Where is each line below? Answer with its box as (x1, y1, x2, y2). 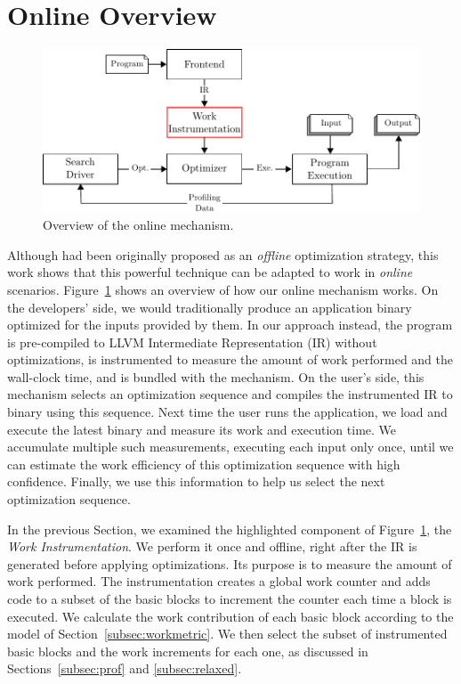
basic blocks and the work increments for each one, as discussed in (7, 641, 368, 660)
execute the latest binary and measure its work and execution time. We (7, 419, 397, 438)
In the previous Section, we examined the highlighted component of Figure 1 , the (7, 519, 452, 538)
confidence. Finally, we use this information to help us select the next (7, 472, 385, 491)
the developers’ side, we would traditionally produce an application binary (7, 297, 412, 316)
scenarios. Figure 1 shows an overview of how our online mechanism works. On (7, 280, 439, 298)
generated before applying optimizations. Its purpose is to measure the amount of (7, 554, 452, 573)
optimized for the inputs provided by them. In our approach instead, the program (7, 315, 453, 334)
